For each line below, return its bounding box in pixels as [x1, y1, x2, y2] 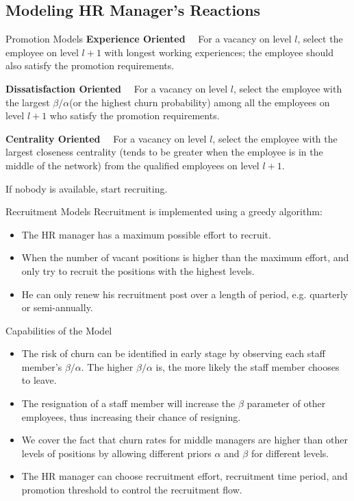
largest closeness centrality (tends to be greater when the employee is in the [5, 145, 323, 159]
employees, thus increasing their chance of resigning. [21, 409, 241, 424]
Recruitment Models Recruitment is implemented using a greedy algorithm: [5, 204, 323, 219]
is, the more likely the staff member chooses [155, 359, 340, 374]
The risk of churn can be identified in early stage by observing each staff [21, 346, 325, 361]
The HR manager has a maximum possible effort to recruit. [21, 227, 271, 241]
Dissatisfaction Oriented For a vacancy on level [5, 81, 228, 95]
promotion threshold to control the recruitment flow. [21, 482, 242, 497]
